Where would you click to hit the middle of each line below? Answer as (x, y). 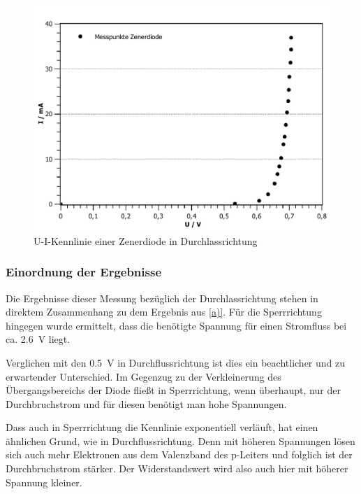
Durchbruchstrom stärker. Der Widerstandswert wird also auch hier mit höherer (177, 468)
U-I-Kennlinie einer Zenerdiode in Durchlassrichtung (146, 240)
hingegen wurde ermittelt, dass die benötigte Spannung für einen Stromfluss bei (176, 325)
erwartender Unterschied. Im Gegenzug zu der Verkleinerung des (143, 376)
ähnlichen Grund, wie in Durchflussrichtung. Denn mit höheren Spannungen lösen (180, 440)
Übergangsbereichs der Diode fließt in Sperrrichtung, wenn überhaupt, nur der (173, 390)
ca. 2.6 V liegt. (38, 339)
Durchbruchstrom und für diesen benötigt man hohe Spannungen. (146, 403)
